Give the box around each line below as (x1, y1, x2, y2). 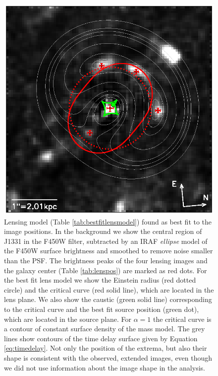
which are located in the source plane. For (4, 313, 132, 324)
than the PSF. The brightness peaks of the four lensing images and (4, 255, 208, 265)
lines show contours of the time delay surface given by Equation (4, 333, 198, 343)
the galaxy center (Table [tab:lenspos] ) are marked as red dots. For (4, 265, 207, 275)
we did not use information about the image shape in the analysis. (4, 362, 205, 373)
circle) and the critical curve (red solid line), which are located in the (4, 284, 214, 295)
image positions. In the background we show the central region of (4, 226, 202, 236)
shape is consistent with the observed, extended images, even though (4, 352, 213, 363)
